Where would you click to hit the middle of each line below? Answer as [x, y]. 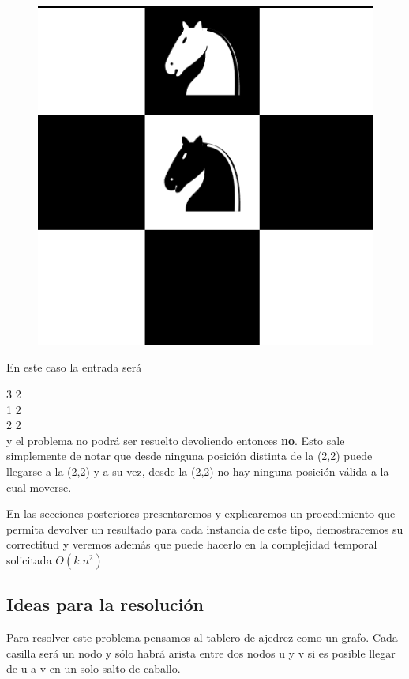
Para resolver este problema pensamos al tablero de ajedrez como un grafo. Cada [202, 638]
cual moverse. [39, 487]
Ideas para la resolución [105, 604]
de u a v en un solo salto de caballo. [94, 668]
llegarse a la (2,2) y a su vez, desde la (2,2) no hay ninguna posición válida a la [198, 471]
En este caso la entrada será [74, 367]
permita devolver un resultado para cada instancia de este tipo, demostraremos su [205, 528]
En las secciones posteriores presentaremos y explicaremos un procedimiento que [201, 513]
